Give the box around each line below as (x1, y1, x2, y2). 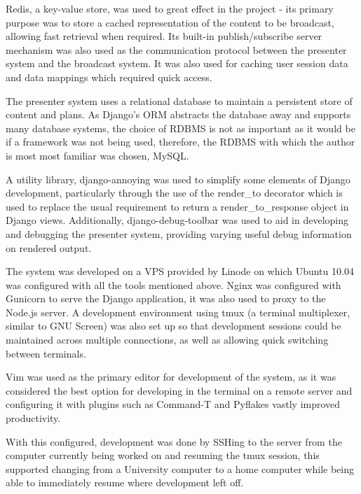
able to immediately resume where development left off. (6, 475, 244, 490)
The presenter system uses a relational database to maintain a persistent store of (6, 93, 353, 108)
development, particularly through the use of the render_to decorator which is (6, 185, 343, 200)
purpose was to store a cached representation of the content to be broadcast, (6, 15, 334, 29)
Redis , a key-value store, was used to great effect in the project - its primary (6, 1, 334, 15)
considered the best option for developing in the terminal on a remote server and (6, 383, 353, 397)
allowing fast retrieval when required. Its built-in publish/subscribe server (6, 29, 322, 43)
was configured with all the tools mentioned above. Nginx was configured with (6, 277, 341, 292)
